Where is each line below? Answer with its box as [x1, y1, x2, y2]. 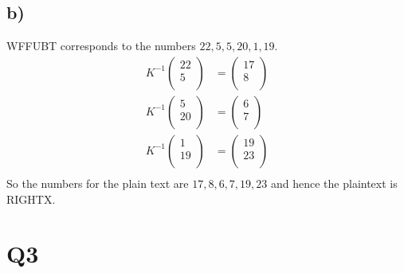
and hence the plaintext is [270, 174, 398, 191]
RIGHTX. [6, 190, 56, 207]
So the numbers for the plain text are [6, 174, 189, 191]
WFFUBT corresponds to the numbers [6, 37, 196, 54]
